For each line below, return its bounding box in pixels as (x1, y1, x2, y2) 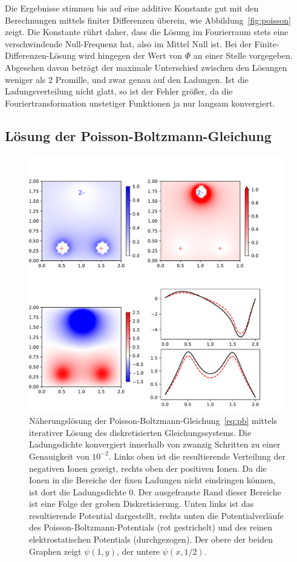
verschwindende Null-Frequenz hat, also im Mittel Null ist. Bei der (5, 37, 252, 50)
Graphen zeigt (29, 544, 82, 557)
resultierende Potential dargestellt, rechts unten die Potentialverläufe (29, 509, 284, 521)
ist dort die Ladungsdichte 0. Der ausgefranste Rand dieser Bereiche (29, 485, 281, 498)
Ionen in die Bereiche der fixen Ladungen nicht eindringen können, (29, 474, 276, 486)
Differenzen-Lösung (5, 49, 76, 62)
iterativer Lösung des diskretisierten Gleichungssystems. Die (29, 426, 252, 438)
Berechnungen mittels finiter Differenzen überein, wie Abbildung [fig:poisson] (5, 13, 291, 26)
